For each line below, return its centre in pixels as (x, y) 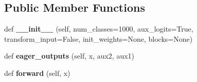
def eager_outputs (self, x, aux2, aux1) (69, 56)
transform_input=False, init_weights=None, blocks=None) (98, 38)
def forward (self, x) (37, 73)
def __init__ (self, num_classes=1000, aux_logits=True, (99, 29)
